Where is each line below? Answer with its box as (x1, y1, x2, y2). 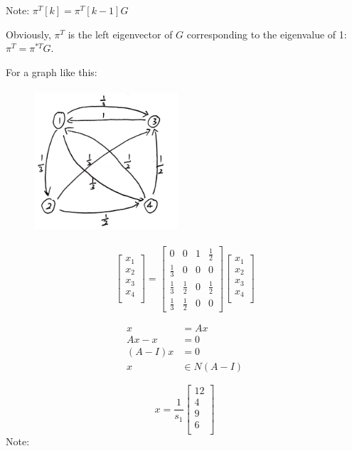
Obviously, (6, 26, 51, 41)
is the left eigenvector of (68, 26, 173, 41)
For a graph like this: (6, 64, 97, 79)
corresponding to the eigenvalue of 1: (186, 26, 347, 41)
